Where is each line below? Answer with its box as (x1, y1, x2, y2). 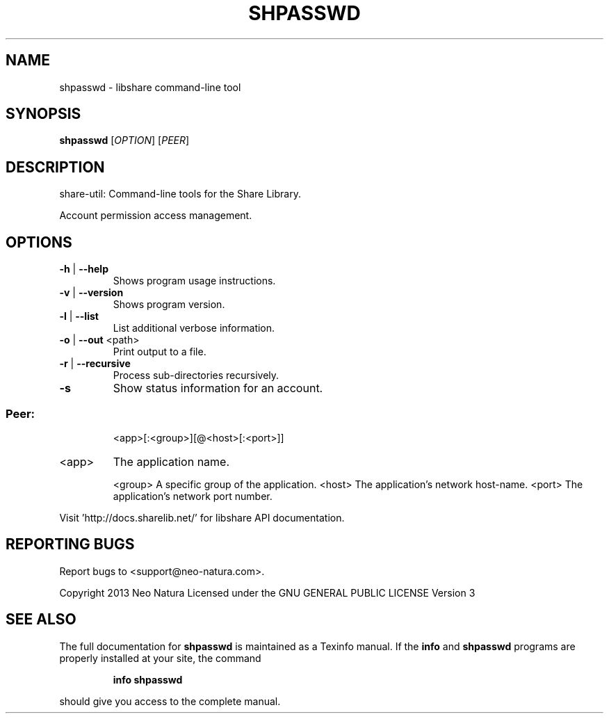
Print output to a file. (113, 346, 206, 358)
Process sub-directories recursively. (113, 369, 279, 382)
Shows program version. (113, 298, 225, 311)
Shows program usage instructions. (113, 275, 276, 287)
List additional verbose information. (113, 322, 275, 334)
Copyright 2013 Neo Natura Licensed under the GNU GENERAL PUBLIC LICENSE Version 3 (59, 586, 476, 599)
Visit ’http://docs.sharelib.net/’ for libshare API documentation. (59, 511, 345, 524)
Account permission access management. (59, 209, 252, 222)
